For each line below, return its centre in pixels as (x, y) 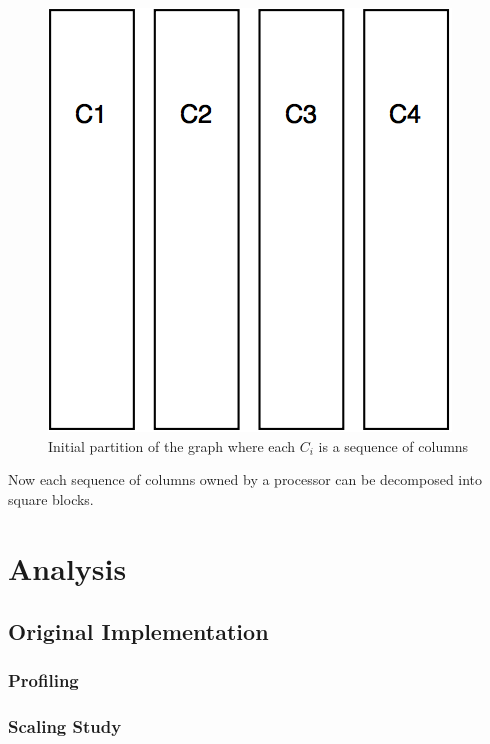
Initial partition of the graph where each (172, 445)
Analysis (67, 567)
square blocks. (51, 498)
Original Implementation (138, 631)
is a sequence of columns (393, 445)
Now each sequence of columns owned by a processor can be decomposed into (245, 479)
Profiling (43, 680)
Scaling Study (65, 726)
